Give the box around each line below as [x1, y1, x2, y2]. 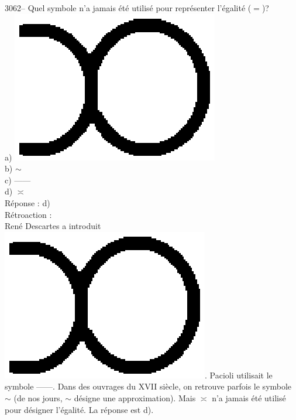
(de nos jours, [13, 391, 63, 404]
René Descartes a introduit [5, 220, 101, 232]
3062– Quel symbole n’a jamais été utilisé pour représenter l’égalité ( [5, 2, 252, 13]
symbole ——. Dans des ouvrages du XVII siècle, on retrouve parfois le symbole [5, 380, 292, 392]
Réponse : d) [5, 196, 50, 209]
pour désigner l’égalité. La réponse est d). [5, 403, 154, 415]
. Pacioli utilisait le [205, 368, 273, 381]
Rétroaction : [5, 208, 52, 220]
